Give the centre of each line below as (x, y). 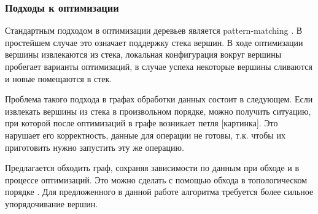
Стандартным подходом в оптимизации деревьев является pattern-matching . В (154, 30)
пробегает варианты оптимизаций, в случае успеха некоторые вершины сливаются (159, 66)
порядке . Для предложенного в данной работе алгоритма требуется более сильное (159, 192)
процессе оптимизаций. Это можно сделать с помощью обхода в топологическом (156, 179)
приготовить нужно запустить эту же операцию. (95, 147)
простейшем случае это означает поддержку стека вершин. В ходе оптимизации (154, 42)
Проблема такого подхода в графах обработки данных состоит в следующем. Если (159, 99)
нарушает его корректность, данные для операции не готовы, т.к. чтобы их (145, 135)
